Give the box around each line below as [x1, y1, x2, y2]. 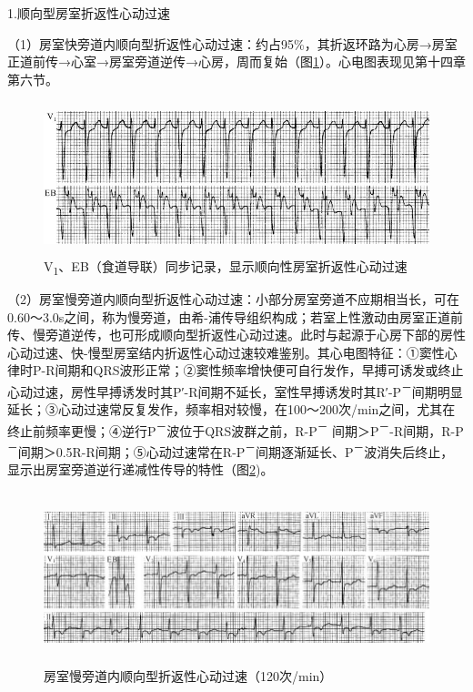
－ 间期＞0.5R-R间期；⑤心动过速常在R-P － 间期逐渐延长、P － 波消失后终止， [7, 440, 454, 461]
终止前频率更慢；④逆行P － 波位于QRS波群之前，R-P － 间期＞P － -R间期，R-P [7, 418, 464, 440]
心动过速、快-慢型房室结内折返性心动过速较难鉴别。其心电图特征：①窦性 [7, 342, 445, 361]
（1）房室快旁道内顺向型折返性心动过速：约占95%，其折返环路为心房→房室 [7, 34, 458, 53]
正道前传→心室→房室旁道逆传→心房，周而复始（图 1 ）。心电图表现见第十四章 [7, 52, 466, 71]
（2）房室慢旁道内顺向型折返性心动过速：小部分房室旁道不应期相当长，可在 [7, 290, 459, 309]
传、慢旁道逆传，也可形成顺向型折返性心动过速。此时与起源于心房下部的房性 [7, 325, 466, 344]
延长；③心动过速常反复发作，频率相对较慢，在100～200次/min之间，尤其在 [7, 400, 456, 419]
